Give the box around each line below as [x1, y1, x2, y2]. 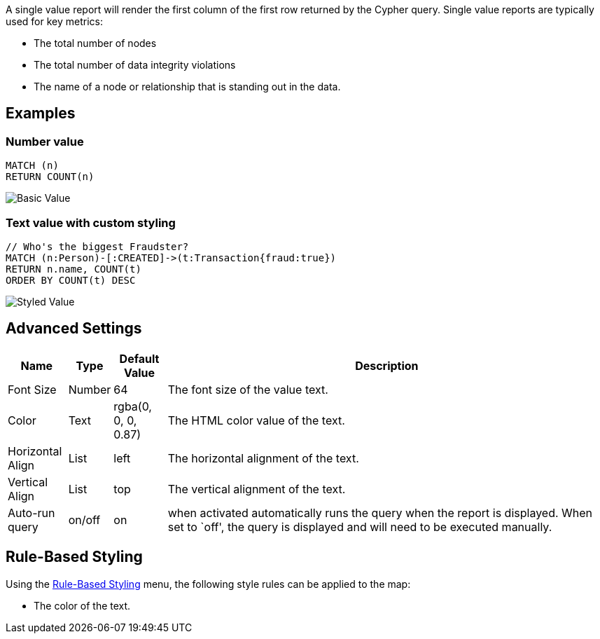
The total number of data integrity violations [34, 59, 236, 71]
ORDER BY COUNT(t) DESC [6, 274, 136, 286]
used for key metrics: [6, 15, 104, 27]
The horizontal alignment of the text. [167, 451, 359, 465]
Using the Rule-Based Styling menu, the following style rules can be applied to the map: [6, 577, 411, 590]
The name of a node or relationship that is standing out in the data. [34, 81, 341, 92]
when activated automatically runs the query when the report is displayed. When [167, 505, 593, 520]
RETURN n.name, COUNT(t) [6, 263, 141, 275]
